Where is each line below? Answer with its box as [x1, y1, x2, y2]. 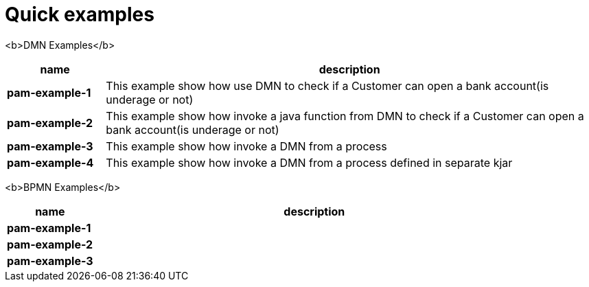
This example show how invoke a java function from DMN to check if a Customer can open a [106, 108, 584, 123]
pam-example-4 [7, 155, 94, 170]
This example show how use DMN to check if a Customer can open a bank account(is [106, 78, 549, 93]
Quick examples [5, 3, 154, 26]
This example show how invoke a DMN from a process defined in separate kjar [106, 155, 513, 170]
